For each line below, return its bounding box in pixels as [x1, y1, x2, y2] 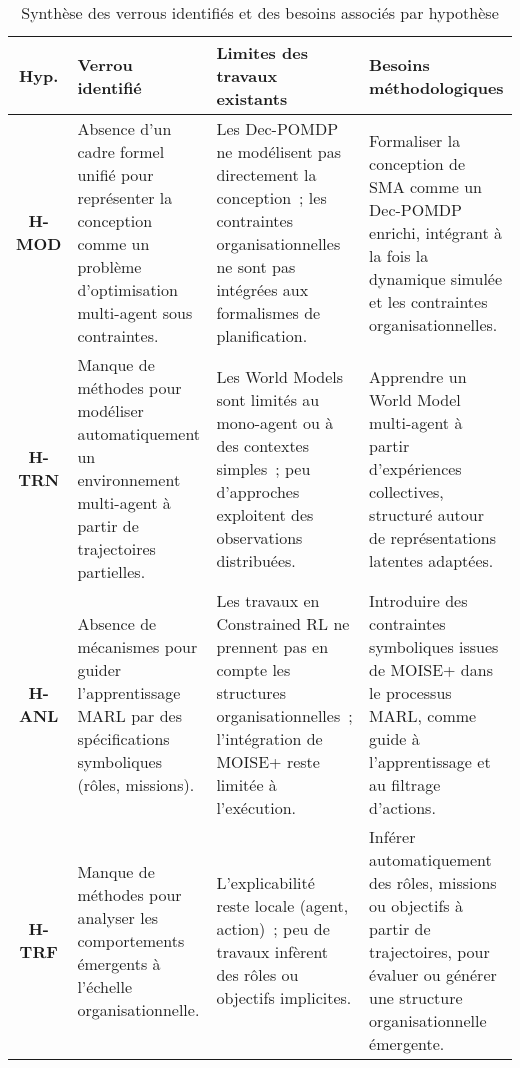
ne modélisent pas [216, 140, 342, 163]
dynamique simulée [369, 266, 503, 290]
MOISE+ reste [216, 750, 320, 773]
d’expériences [369, 456, 462, 480]
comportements [77, 928, 185, 952]
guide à [369, 727, 420, 750]
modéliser [77, 399, 144, 422]
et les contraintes [369, 289, 488, 313]
